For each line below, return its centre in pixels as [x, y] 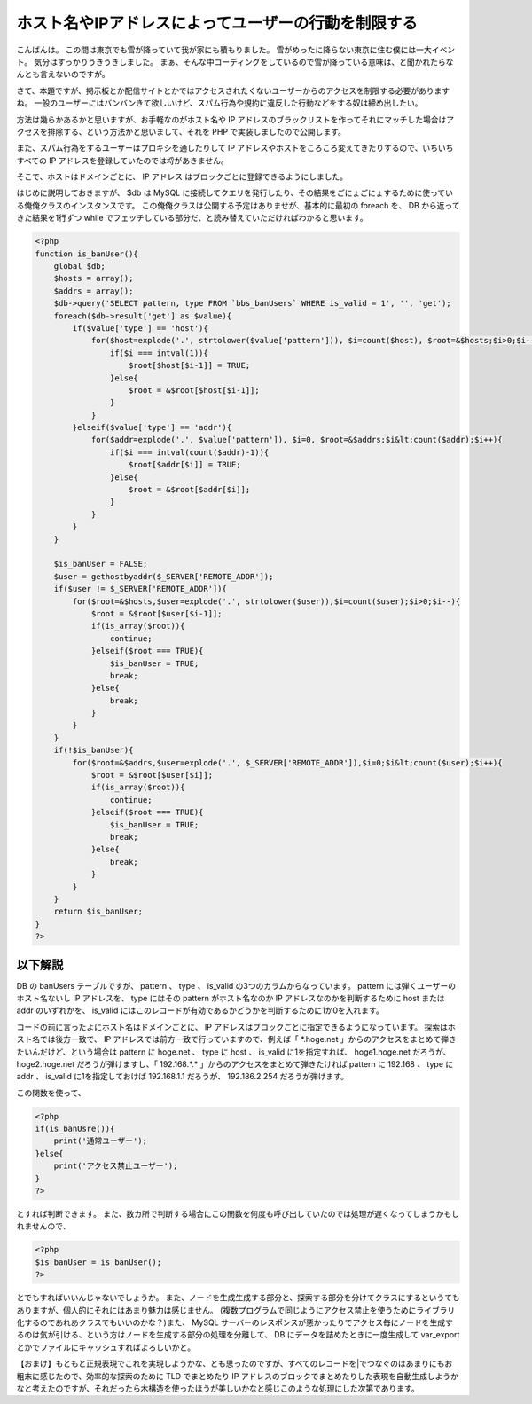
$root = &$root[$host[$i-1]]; [195, 390]
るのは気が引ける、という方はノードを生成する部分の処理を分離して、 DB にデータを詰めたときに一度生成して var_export [238, 1335]
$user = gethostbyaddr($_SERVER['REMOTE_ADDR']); [164, 576]
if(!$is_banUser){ [94, 750]
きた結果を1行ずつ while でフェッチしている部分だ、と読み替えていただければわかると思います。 [192, 218]
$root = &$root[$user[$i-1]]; [156, 613]
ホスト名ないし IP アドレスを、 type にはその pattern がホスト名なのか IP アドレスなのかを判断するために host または [231, 998]
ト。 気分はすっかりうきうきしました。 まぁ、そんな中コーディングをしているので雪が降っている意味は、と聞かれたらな [235, 61]
